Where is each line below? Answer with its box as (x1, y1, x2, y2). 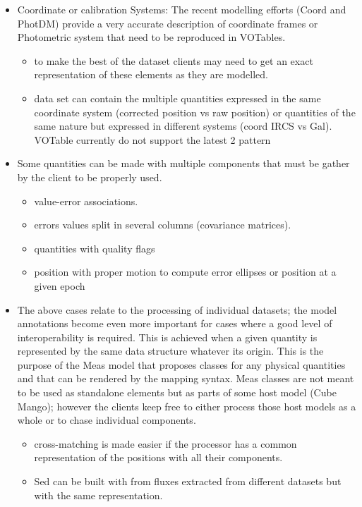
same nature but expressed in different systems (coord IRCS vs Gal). (34, 118, 332, 133)
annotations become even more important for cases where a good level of (17, 316, 332, 331)
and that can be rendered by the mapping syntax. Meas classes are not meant (17, 371, 354, 386)
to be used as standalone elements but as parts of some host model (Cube (17, 385, 337, 400)
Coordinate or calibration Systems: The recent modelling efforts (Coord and (17, 2, 346, 16)
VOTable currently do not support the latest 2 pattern (34, 132, 271, 147)
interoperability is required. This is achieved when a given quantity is (17, 329, 318, 344)
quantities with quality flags (34, 240, 155, 255)
